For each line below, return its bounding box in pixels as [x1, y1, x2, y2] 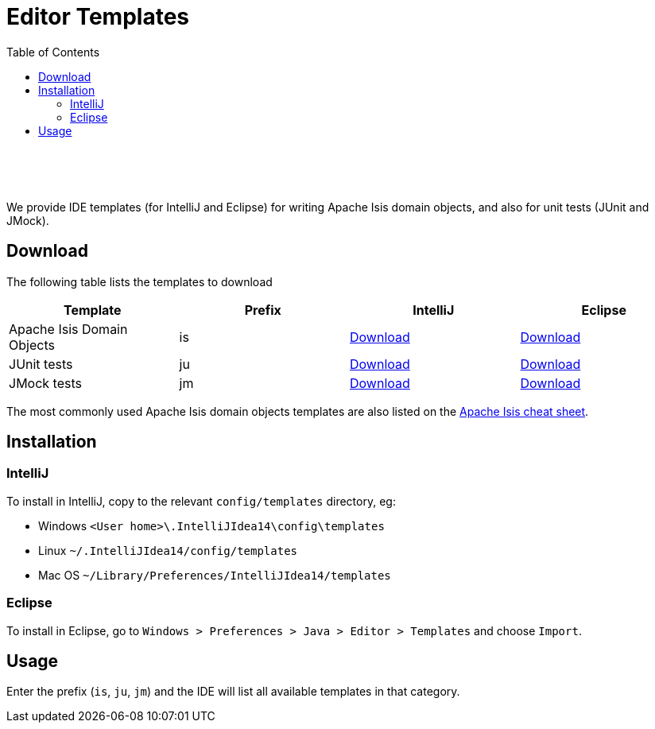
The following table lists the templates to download [6, 274, 273, 289]
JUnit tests [9, 355, 73, 372]
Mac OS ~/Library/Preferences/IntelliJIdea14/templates [38, 568, 391, 582]
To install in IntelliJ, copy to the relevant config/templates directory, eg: [6, 494, 396, 508]
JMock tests [9, 374, 82, 391]
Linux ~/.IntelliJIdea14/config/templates [38, 543, 298, 557]
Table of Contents [6, 45, 100, 59]
